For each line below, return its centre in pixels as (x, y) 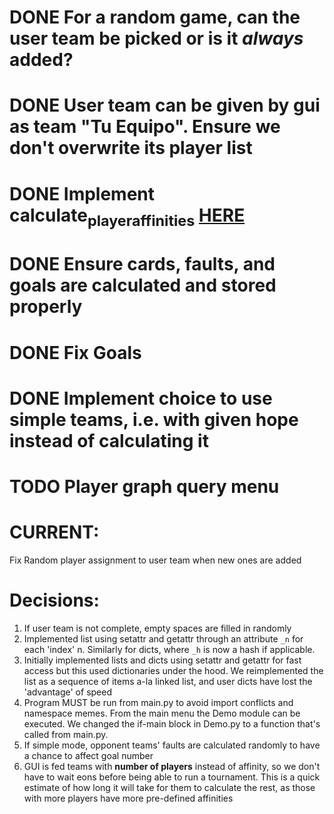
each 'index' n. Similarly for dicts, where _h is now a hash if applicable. (169, 649)
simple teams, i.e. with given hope (154, 419)
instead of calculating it (109, 440)
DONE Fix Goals (75, 352)
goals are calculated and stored (143, 285)
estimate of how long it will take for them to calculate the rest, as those (169, 787)
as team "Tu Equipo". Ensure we (145, 127)
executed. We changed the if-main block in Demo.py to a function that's (172, 723)
